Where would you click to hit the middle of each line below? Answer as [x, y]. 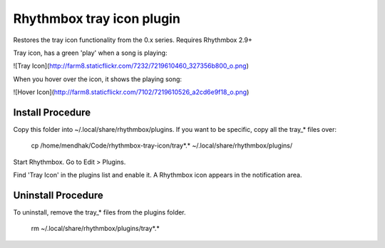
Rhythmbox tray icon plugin [97, 19]
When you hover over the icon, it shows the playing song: [97, 79]
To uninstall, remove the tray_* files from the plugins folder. [99, 212]
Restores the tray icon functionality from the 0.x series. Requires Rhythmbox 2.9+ [133, 40]
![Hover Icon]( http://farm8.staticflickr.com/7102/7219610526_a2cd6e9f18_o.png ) [131, 92]
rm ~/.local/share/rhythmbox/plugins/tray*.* [96, 229]
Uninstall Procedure [58, 195]
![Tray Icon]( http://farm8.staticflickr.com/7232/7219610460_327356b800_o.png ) [131, 66]
